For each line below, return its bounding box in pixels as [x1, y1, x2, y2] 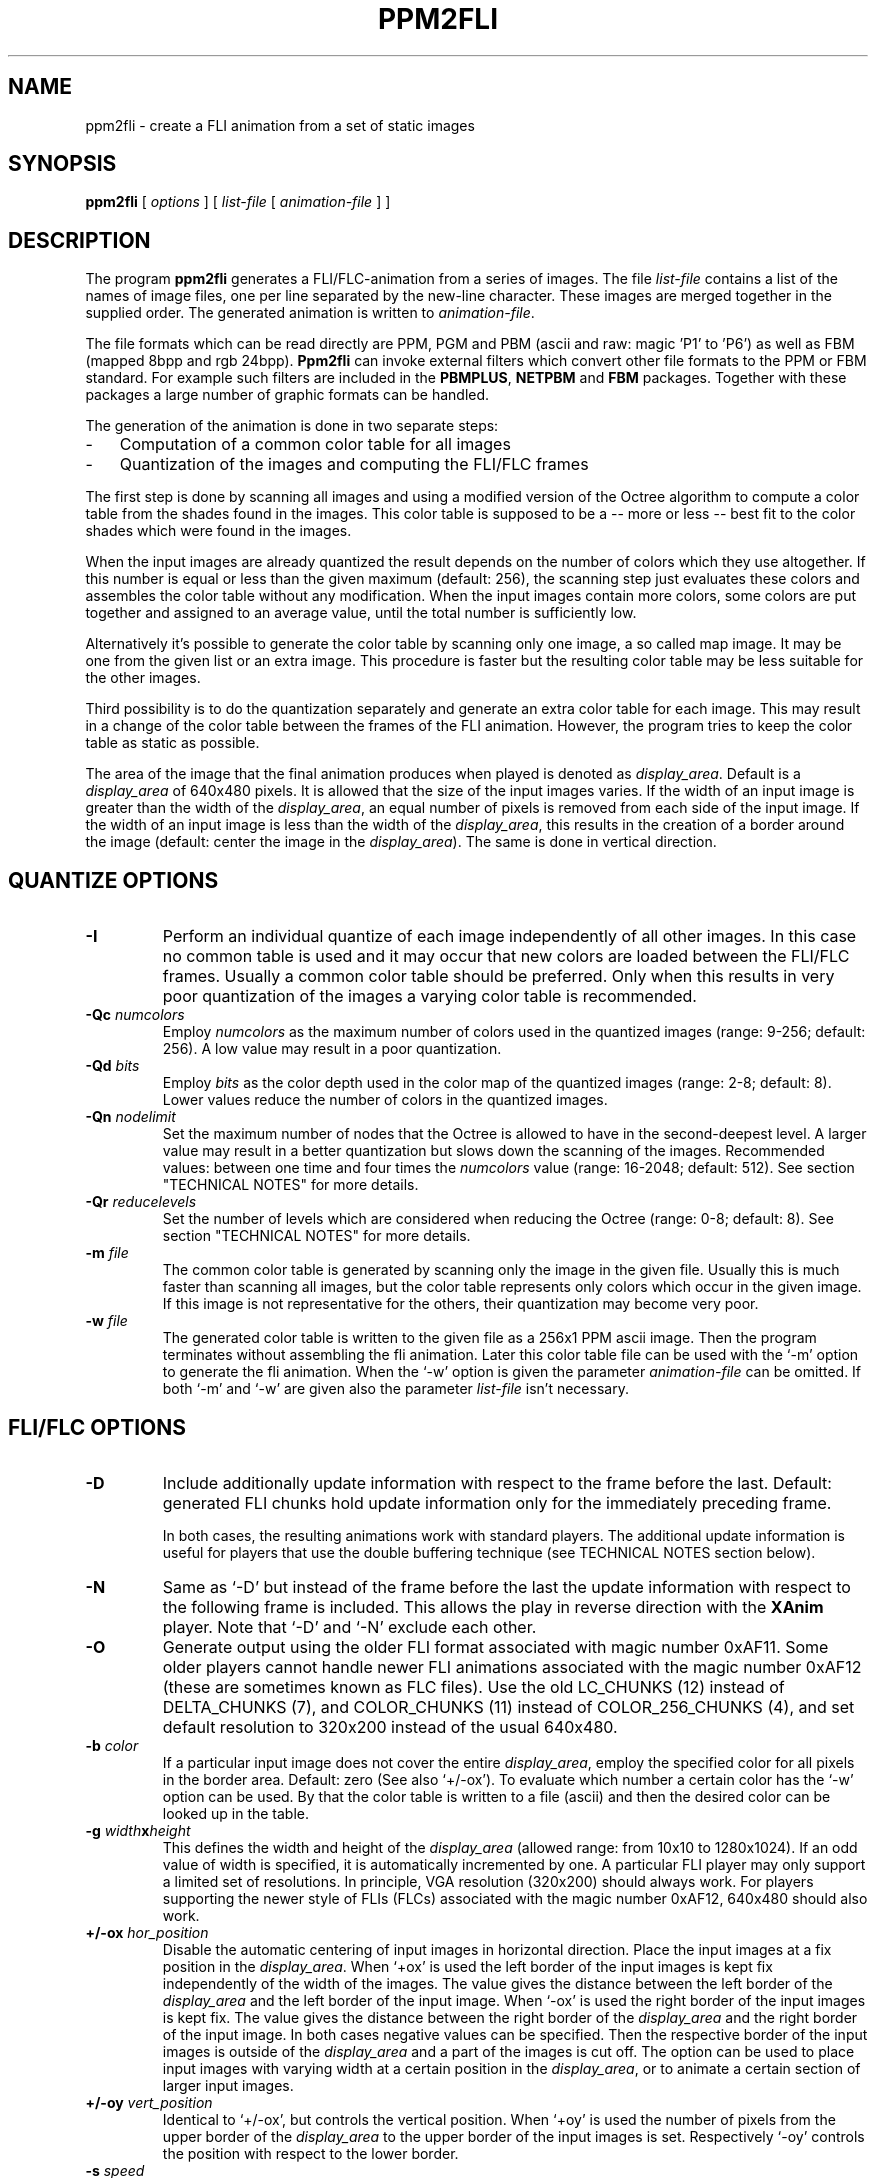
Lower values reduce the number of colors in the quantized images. [162, 1091, 608, 1109]
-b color [85, 1736, 139, 1754]
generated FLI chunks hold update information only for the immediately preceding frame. [162, 1492, 832, 1513]
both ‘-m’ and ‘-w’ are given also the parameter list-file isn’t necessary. [162, 1380, 629, 1398]
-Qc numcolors [85, 1006, 185, 1024]
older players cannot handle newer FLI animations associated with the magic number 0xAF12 [162, 1656, 862, 1677]
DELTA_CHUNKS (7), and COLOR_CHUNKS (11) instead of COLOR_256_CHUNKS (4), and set [162, 1696, 855, 1717]
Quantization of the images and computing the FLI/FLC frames [119, 454, 589, 475]
